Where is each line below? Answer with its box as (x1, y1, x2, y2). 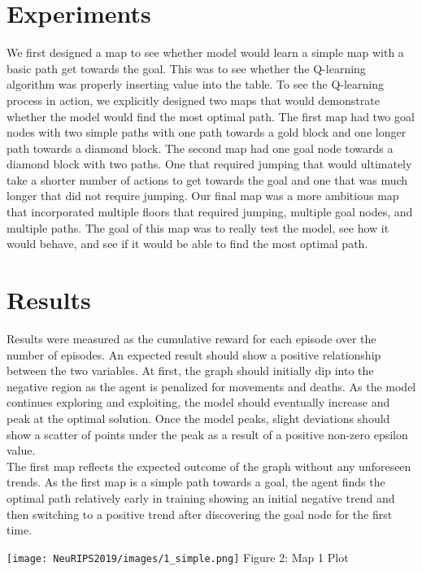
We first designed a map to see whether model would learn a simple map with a (7, 44, 404, 61)
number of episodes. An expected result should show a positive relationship (7, 346, 381, 363)
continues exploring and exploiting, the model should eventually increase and (7, 394, 390, 411)
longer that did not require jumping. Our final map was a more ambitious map (7, 187, 399, 204)
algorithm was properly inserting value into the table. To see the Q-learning (7, 76, 384, 93)
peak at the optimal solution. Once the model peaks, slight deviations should (7, 409, 390, 426)
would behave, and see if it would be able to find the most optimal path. (7, 235, 368, 252)
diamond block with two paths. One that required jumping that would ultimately (7, 155, 412, 172)
